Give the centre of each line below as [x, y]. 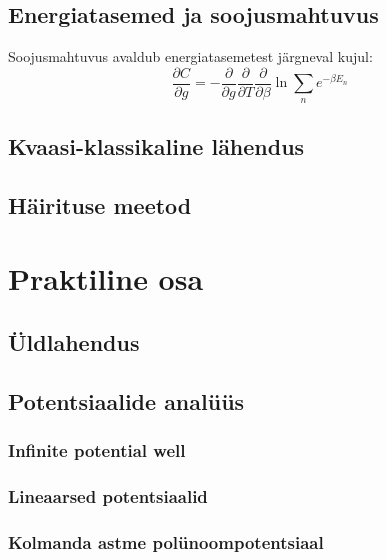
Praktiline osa [106, 278]
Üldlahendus [74, 341]
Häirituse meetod [100, 204]
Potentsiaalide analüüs [126, 400]
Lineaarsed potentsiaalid [108, 495]
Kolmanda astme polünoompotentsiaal [166, 541]
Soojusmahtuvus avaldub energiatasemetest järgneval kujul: [190, 56]
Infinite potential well [97, 450]
